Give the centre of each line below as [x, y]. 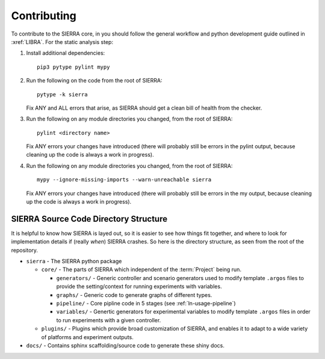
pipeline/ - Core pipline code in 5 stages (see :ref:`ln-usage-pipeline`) [146, 304]
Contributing [44, 16]
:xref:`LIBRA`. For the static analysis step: [62, 42]
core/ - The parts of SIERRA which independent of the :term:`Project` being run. [141, 270]
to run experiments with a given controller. [109, 320]
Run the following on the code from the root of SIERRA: [94, 81]
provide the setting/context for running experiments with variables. [139, 287]
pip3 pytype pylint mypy [73, 67]
